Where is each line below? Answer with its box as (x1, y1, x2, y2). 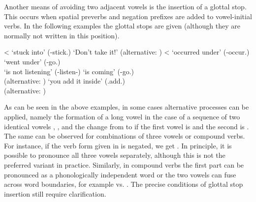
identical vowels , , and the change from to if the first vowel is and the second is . (4, 121, 249, 131)
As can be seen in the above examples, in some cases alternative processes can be (4, 102, 249, 112)
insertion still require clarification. (4, 188, 106, 199)
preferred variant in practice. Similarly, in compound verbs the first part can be (4, 159, 244, 170)
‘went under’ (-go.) (4, 56, 61, 66)
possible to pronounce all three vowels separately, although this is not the (4, 150, 225, 160)
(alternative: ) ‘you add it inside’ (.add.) (4, 76, 125, 86)
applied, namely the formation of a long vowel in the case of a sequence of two (4, 111, 240, 121)
